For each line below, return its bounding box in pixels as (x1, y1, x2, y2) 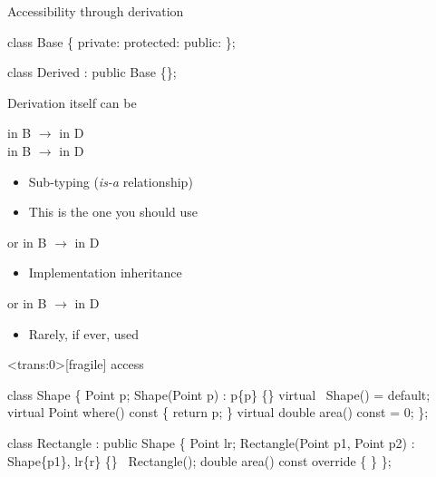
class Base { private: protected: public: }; (7, 32, 236, 51)
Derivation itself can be (7, 92, 137, 112)
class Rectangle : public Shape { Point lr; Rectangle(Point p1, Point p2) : (7, 433, 415, 452)
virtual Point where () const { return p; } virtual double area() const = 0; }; (7, 403, 429, 422)
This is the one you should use (28, 202, 198, 221)
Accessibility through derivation (7, 2, 184, 20)
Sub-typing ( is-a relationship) (28, 171, 193, 190)
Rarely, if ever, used (28, 324, 140, 343)
